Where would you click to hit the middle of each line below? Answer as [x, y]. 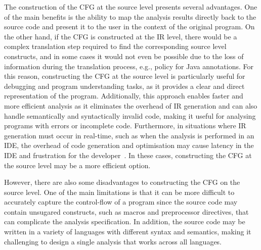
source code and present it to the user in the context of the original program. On [129, 27]
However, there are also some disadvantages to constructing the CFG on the [122, 182]
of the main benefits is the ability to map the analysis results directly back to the [130, 16]
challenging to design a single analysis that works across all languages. [113, 241]
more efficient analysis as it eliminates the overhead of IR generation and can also [131, 105]
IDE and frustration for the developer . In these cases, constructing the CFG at [128, 155]
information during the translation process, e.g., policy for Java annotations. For [129, 66]
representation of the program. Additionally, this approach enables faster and [124, 96]
